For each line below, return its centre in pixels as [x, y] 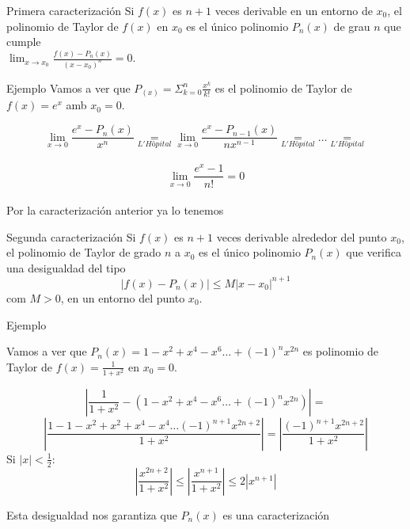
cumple [24, 42]
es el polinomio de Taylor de [283, 88]
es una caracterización [276, 514]
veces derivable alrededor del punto [302, 236]
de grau [352, 26]
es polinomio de [341, 351]
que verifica [374, 252]
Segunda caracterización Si [71, 236]
